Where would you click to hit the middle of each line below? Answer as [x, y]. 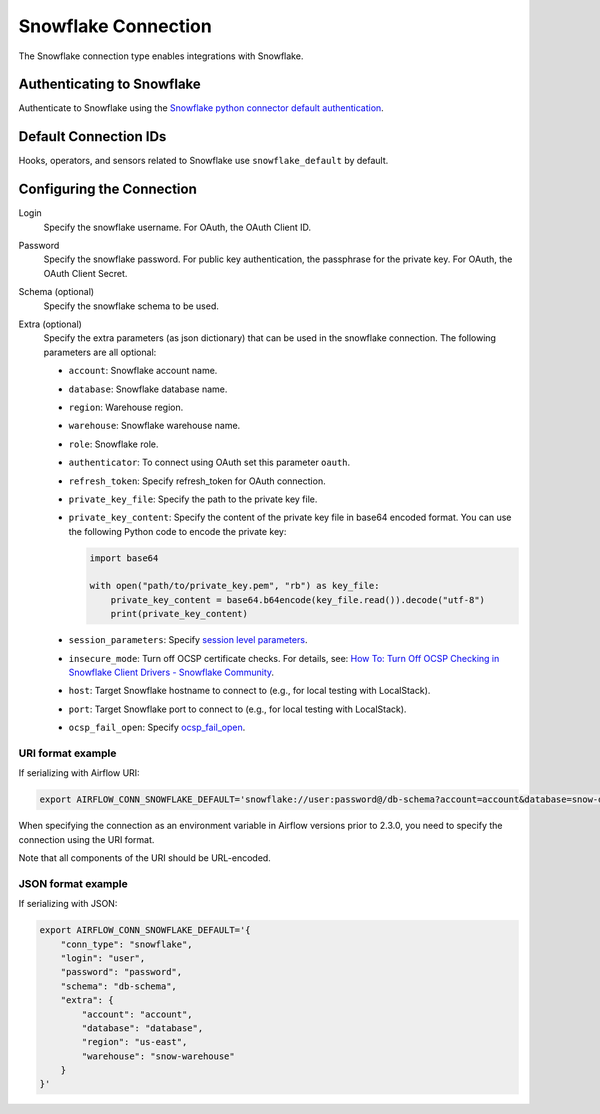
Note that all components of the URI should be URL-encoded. [145, 858]
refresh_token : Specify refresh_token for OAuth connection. [197, 481]
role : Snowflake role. [113, 444]
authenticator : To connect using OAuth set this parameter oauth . [209, 462]
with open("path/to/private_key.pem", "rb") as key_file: [234, 586]
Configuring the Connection [107, 189]
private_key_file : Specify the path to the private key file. [193, 499]
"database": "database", [142, 1028]
